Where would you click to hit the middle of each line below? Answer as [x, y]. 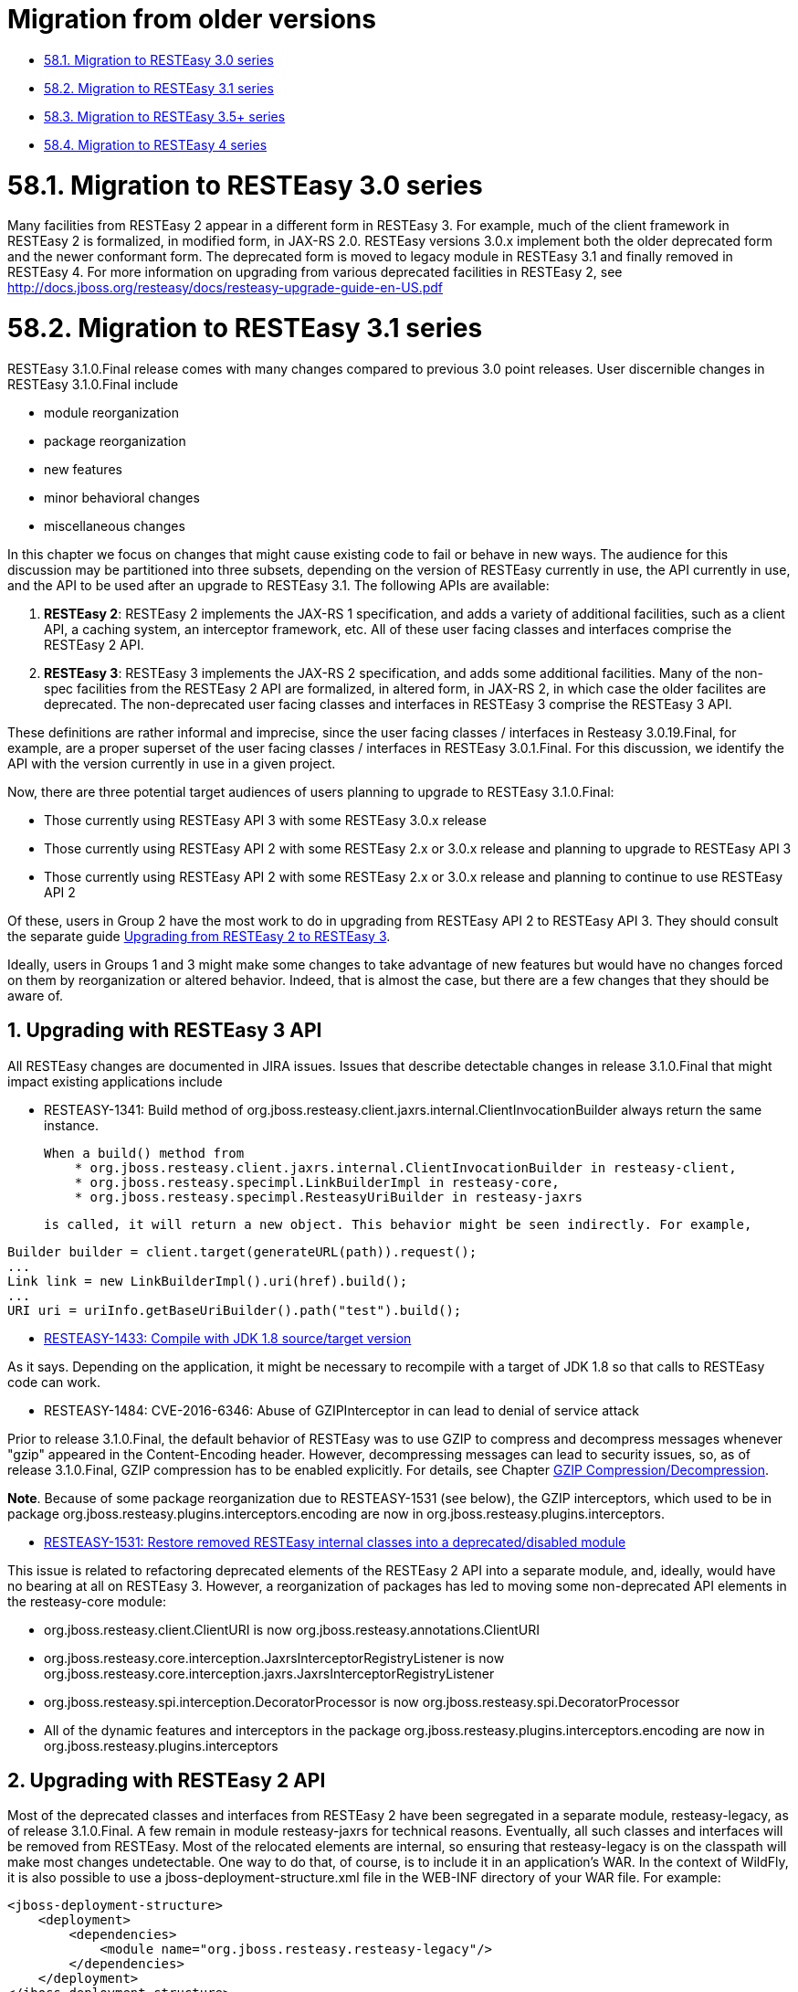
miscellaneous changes [115, 525]
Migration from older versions [192, 19]
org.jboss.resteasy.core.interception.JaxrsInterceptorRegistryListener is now [274, 1658]
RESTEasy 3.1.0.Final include [93, 384]
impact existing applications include [115, 1081]
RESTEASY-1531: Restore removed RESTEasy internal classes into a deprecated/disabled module [335, 1542]
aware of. [36, 995]
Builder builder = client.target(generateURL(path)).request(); [242, 1251]
